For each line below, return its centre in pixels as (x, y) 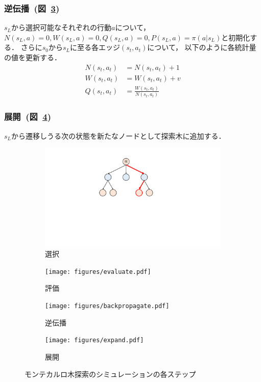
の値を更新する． (33, 57)
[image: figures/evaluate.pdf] (98, 272)
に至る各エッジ (95, 47)
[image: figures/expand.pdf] (94, 340)
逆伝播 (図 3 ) (32, 8)
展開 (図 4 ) (28, 117)
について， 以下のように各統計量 (202, 47)
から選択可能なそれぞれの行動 (62, 27)
